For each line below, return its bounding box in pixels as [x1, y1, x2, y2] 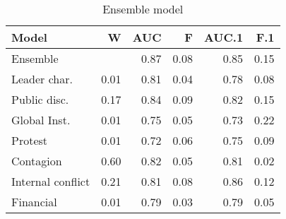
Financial [11, 194, 57, 210]
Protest [11, 132, 48, 148]
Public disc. [11, 91, 69, 107]
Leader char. [11, 71, 73, 87]
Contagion [11, 153, 62, 169]
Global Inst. [11, 112, 71, 128]
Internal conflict [11, 173, 90, 189]
